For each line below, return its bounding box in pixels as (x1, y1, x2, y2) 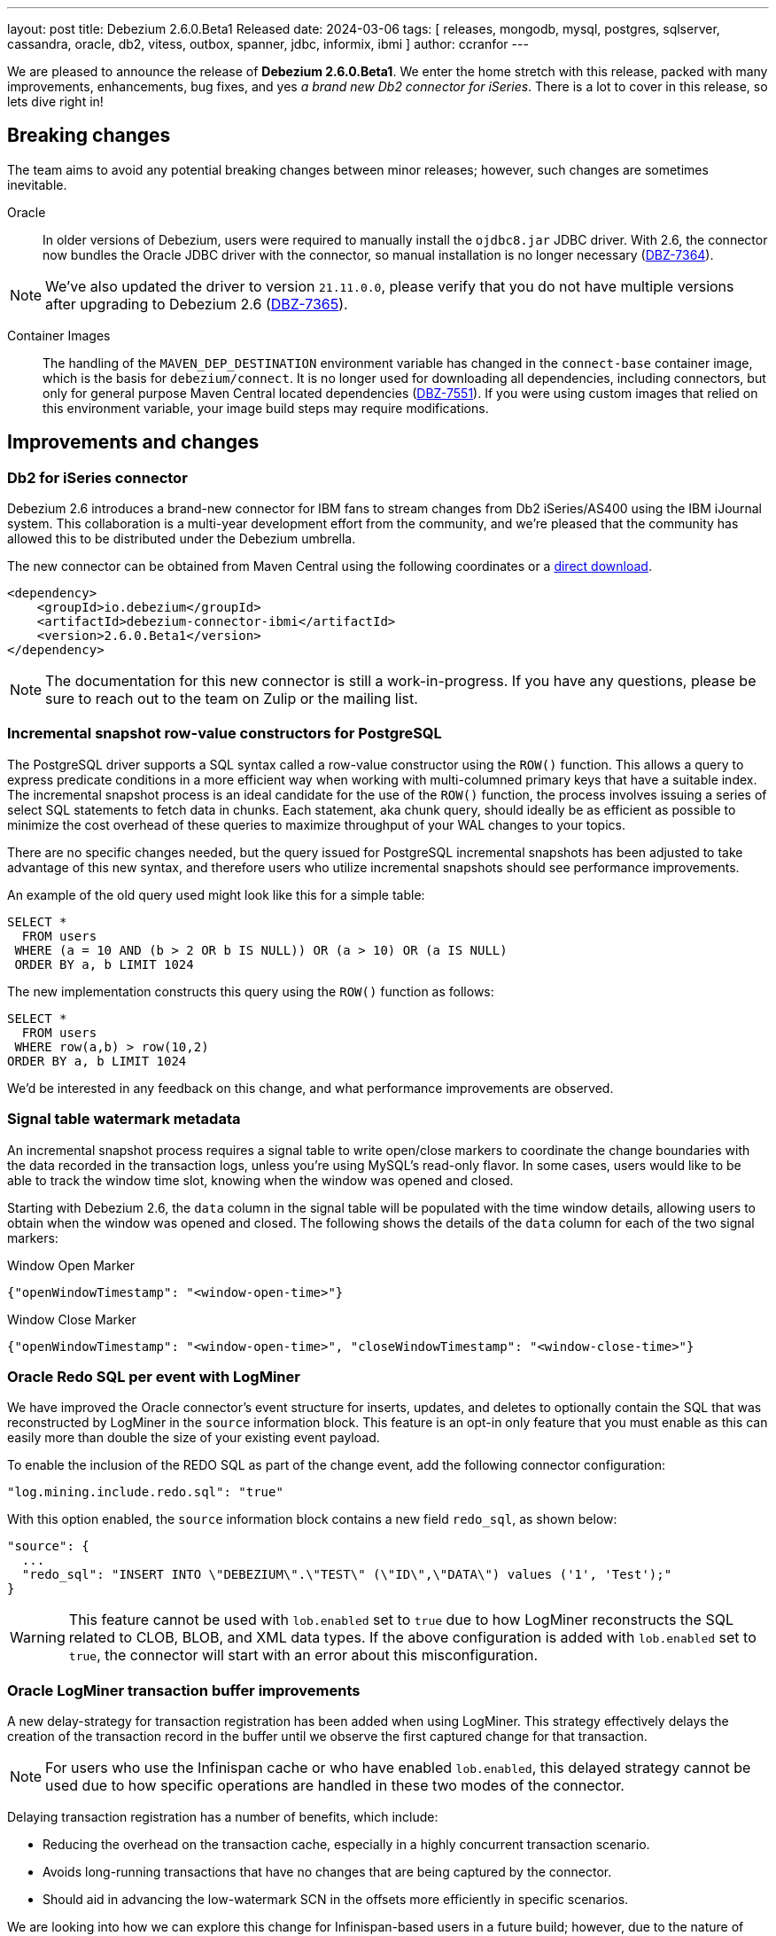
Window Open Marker (7, 1257, 136, 1273)
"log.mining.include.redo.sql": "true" (7, 1485, 283, 1500)
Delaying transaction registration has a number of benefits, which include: (7, 1809, 438, 1825)
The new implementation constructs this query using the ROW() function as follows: (7, 983, 494, 999)
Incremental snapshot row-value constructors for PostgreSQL (7, 724, 442, 743)
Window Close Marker (7, 1311, 136, 1327)
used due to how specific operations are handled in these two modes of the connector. (45, 1776, 625, 1795)
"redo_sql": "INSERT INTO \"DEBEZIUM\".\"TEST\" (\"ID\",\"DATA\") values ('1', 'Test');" (21, 1567, 672, 1582)
